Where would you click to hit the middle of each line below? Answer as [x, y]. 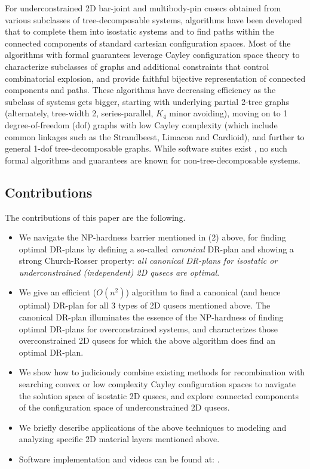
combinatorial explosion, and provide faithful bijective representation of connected [155, 78]
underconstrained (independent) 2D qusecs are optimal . [119, 272]
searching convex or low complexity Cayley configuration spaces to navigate [157, 384]
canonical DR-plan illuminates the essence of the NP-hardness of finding [151, 317]
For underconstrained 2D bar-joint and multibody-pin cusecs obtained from [143, 8]
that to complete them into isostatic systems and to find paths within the [139, 31]
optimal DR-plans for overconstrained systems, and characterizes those [148, 328]
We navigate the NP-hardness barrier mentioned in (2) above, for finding [152, 237]
